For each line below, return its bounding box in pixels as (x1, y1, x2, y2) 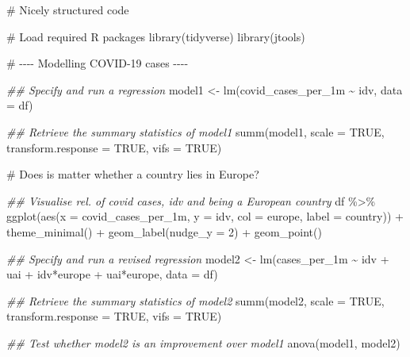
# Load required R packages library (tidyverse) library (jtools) (6, 28, 305, 44)
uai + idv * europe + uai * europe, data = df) (6, 266, 218, 282)
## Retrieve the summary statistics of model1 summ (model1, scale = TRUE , (6, 123, 385, 140)
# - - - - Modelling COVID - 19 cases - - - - (6, 55, 189, 71)
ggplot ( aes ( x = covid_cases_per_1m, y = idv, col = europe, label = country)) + (6, 208, 404, 225)
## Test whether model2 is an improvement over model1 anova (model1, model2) (6, 334, 400, 351)
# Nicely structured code (6, 2, 129, 17)
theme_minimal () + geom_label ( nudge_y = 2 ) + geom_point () (6, 223, 322, 240)
